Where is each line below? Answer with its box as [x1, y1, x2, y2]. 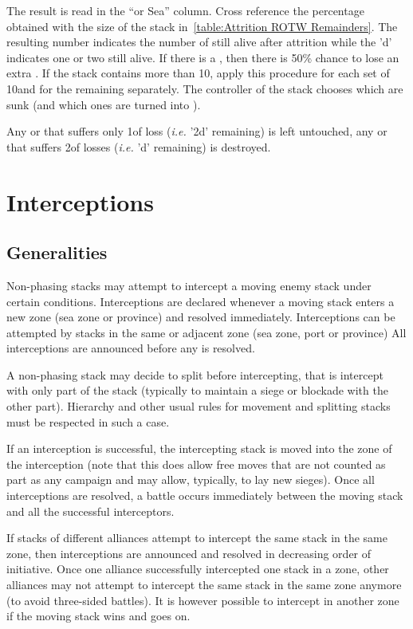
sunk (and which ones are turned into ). [6, 96, 201, 112]
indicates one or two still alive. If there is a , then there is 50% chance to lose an [6, 49, 399, 65]
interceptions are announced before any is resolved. [6, 340, 255, 356]
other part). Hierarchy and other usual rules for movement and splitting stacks [6, 398, 391, 415]
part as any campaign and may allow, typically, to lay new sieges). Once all [6, 471, 375, 488]
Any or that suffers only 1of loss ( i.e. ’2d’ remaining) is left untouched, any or [6, 123, 387, 140]
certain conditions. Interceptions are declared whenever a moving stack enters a [6, 293, 395, 309]
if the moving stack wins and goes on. [6, 607, 191, 624]
